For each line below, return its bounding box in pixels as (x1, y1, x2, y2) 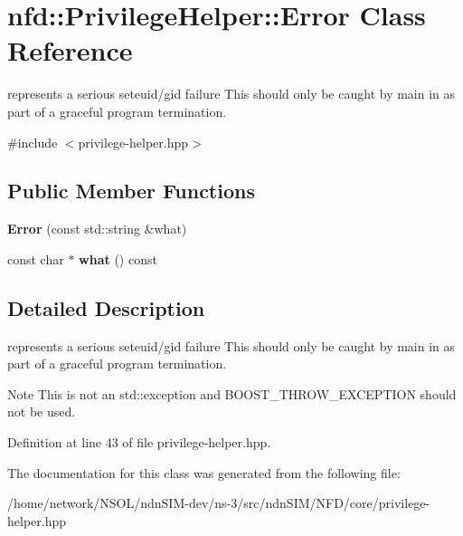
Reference (7, 32, 133, 69)
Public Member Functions (7, 177, 255, 205)
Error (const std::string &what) (7, 219, 187, 238)
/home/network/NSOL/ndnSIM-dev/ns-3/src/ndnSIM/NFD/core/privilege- (7, 493, 430, 512)
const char (7, 249, 64, 268)
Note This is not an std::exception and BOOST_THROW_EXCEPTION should (7, 384, 457, 403)
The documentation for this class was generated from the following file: (7, 463, 401, 482)
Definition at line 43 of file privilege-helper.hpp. (7, 433, 271, 452)
